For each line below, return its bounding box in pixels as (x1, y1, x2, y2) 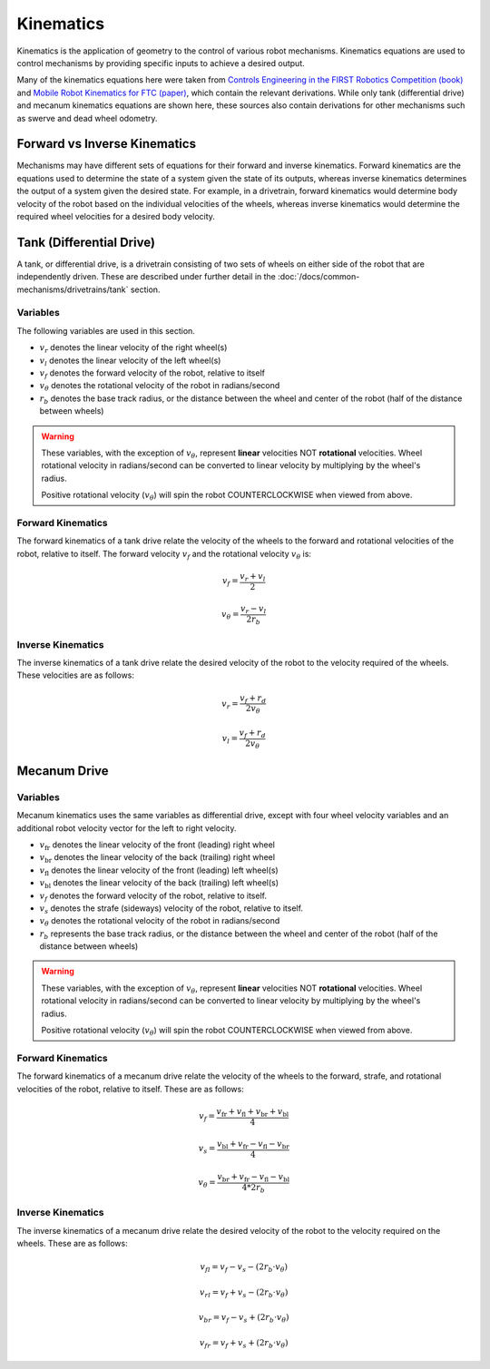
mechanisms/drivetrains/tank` (16, 284, 129, 295)
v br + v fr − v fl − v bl (217, 1171, 290, 1184)
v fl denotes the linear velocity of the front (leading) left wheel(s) (39, 865, 279, 877)
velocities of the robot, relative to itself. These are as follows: (16, 1083, 244, 1094)
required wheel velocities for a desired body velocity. (16, 210, 215, 221)
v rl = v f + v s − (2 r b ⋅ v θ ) (200, 1286, 289, 1299)
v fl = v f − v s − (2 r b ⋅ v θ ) (200, 1262, 289, 1274)
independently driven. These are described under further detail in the (16, 271, 277, 282)
